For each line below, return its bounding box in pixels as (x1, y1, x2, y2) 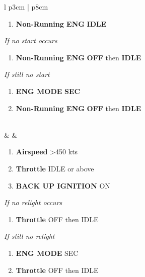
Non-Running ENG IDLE (16, 18, 107, 29)
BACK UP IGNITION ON (16, 180, 110, 191)
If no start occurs (4, 35, 57, 46)
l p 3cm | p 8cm (4, 2, 48, 12)
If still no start (4, 69, 50, 79)
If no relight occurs (4, 197, 62, 208)
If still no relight (4, 231, 55, 241)
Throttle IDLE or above (16, 163, 94, 173)
